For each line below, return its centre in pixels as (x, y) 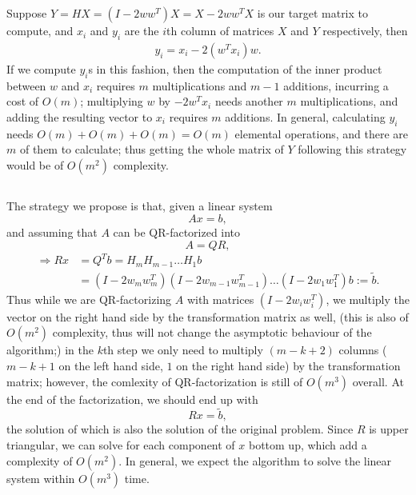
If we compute (41, 69)
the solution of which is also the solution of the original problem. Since (180, 429)
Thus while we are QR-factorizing (89, 299)
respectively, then (365, 31)
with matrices (220, 299)
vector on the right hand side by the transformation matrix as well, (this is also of (208, 316)
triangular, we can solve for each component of (121, 444)
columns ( (363, 350)
